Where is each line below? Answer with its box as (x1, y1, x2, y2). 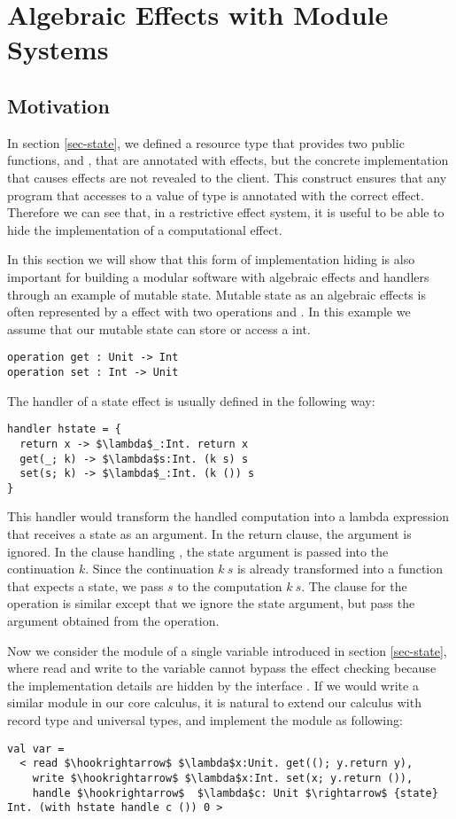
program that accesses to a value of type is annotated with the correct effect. (7, 185, 424, 204)
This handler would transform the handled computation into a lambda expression (7, 507, 450, 526)
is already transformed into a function (236, 559, 444, 578)
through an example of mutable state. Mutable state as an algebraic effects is (7, 285, 426, 303)
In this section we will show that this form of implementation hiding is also (7, 250, 415, 269)
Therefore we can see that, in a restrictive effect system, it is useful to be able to (7, 203, 444, 222)
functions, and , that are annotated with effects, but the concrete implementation (7, 151, 449, 169)
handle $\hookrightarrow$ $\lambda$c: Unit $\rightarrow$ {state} (32, 786, 438, 799)
